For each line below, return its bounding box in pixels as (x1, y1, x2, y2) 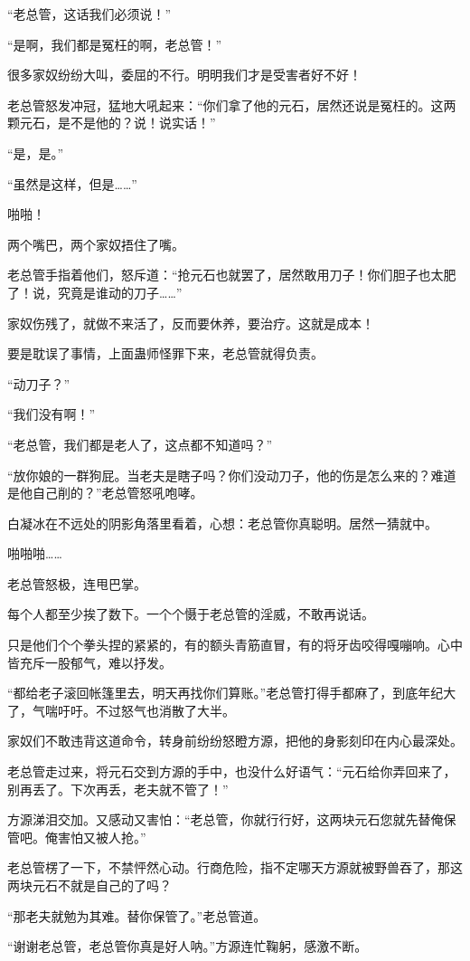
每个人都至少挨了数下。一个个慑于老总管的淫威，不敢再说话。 (7, 604, 374, 623)
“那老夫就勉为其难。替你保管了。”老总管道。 (7, 906, 267, 925)
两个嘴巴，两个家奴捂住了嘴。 (7, 234, 184, 253)
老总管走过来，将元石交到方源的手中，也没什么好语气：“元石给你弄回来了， (7, 762, 456, 781)
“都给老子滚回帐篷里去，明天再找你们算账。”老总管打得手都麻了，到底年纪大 (7, 683, 456, 702)
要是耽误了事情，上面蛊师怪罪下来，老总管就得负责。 (7, 344, 324, 363)
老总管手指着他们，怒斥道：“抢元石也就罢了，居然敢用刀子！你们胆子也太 (7, 265, 444, 284)
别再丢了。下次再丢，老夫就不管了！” (7, 779, 229, 798)
